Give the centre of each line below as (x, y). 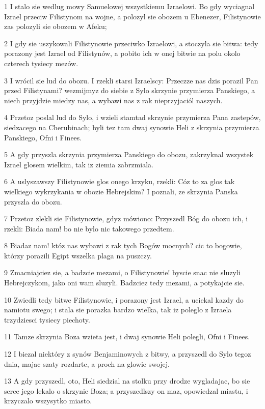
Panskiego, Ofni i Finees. (43, 137)
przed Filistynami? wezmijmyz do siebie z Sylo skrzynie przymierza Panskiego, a (130, 90)
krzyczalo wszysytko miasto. (48, 401)
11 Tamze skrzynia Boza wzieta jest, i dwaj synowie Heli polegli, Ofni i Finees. (127, 337)
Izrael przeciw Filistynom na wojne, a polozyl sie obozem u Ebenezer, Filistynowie (132, 16)
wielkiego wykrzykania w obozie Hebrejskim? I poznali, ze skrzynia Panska (121, 191)
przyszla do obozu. (33, 201)
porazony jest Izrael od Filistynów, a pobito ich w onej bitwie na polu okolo (122, 53)
